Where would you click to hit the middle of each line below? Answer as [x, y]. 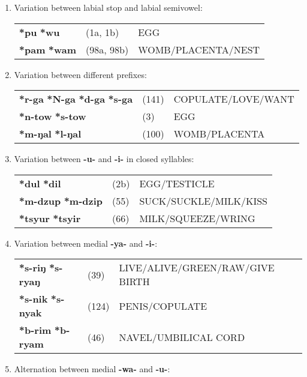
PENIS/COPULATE [163, 306]
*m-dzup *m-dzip [61, 201]
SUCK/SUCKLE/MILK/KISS [203, 201]
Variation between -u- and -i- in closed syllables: [104, 159]
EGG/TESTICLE [177, 183]
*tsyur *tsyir [50, 218]
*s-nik [33, 299]
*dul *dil [40, 183]
